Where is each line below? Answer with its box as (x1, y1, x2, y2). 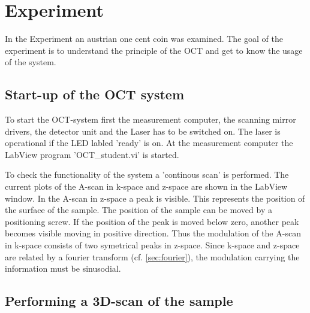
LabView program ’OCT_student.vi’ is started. (5, 148, 179, 160)
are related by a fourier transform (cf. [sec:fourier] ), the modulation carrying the (5, 250, 300, 263)
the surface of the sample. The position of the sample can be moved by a (5, 203, 272, 216)
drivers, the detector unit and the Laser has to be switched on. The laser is (5, 124, 281, 137)
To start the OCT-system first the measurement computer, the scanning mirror (5, 113, 296, 126)
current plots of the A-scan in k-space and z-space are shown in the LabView (5, 180, 288, 193)
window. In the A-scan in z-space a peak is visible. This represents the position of (5, 192, 305, 204)
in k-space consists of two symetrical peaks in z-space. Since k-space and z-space (5, 239, 300, 251)
